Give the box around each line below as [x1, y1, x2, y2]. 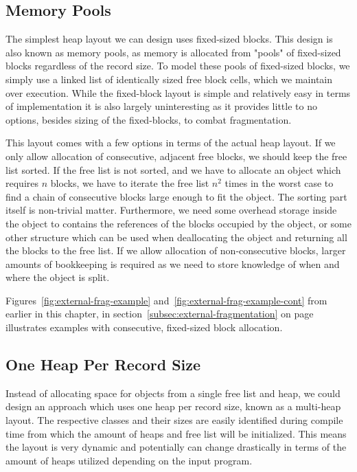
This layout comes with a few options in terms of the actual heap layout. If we [5, 135, 336, 150]
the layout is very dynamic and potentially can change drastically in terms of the [5, 440, 347, 454]
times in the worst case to [224, 176, 334, 190]
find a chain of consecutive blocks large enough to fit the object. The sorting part [5, 189, 347, 203]
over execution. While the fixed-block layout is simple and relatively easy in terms [5, 85, 351, 100]
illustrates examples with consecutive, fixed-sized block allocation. [5, 320, 283, 335]
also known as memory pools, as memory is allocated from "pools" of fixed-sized [5, 45, 341, 59]
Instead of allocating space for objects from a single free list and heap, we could [5, 385, 341, 400]
